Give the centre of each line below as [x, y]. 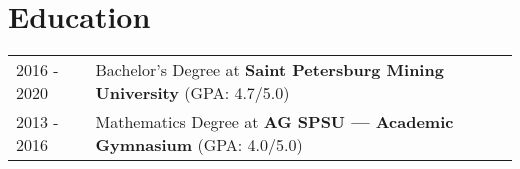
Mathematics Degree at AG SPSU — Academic [274, 122]
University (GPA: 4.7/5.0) [192, 93]
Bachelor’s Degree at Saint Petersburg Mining [269, 70]
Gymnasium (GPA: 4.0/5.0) [199, 145]
